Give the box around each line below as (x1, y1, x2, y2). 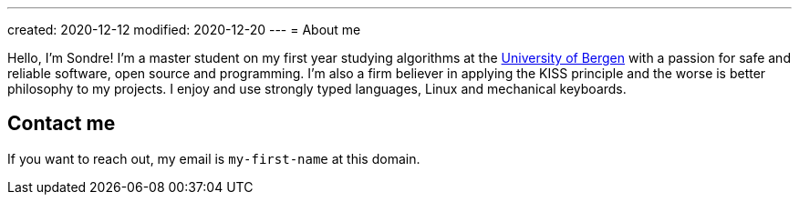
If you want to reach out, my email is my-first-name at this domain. (7, 150, 420, 167)
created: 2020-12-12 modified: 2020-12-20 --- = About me (7, 22, 361, 37)
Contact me (7, 112, 116, 136)
